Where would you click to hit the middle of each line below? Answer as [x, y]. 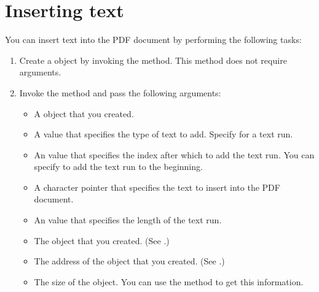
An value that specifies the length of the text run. [128, 220]
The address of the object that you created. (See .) [129, 261]
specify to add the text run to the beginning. [118, 167]
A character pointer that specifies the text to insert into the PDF [157, 187]
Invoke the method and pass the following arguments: [120, 92]
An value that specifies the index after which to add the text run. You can [174, 154]
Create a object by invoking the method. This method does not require [153, 60]
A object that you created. [84, 113]
